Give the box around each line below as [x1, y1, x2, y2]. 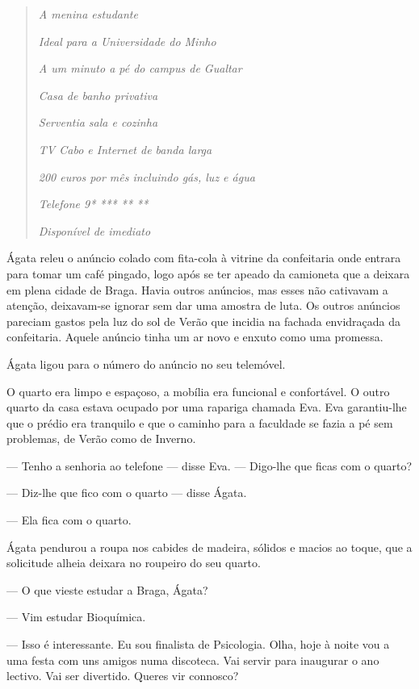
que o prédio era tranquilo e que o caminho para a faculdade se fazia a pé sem [6, 414, 393, 431]
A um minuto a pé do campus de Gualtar [38, 60, 242, 77]
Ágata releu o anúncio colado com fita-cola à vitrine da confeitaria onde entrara [6, 249, 401, 266]
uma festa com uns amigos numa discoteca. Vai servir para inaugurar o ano [6, 651, 379, 668]
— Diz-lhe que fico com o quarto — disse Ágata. [6, 484, 247, 501]
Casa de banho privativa [38, 86, 158, 103]
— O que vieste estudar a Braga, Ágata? [6, 581, 208, 598]
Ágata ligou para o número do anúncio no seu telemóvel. [6, 355, 286, 372]
